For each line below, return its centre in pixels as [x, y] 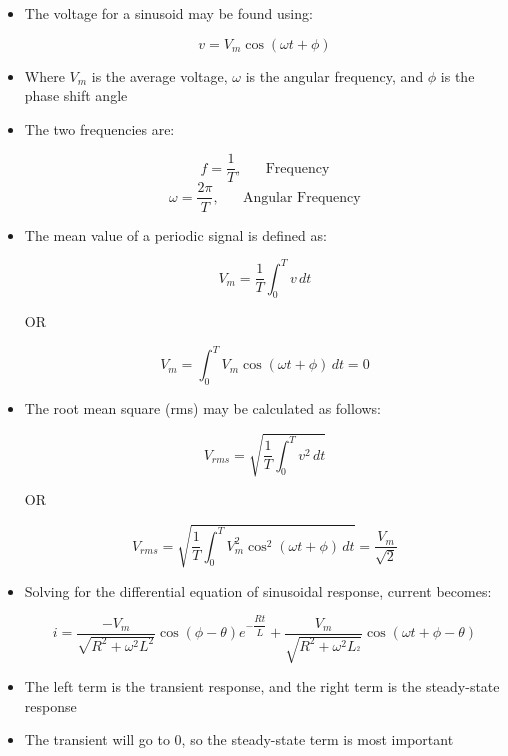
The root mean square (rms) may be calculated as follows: [203, 408]
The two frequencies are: [99, 128]
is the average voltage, [159, 75]
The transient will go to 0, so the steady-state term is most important [239, 739]
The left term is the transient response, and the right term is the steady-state [262, 685]
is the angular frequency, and [334, 75]
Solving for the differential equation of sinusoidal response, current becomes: [258, 590]
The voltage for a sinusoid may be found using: [168, 13]
